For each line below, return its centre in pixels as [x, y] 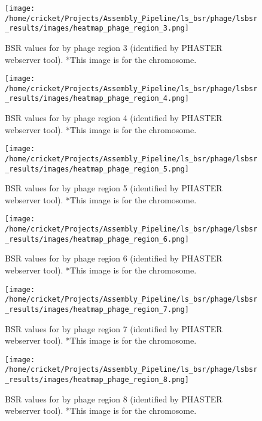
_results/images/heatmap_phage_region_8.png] [97, 380]
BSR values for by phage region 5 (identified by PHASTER [114, 188]
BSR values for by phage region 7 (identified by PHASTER [114, 328]
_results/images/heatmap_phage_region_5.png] [97, 169]
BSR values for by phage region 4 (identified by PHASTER [114, 118]
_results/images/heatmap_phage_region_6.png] [97, 239]
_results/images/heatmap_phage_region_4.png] [97, 99]
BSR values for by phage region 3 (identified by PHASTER [114, 47]
